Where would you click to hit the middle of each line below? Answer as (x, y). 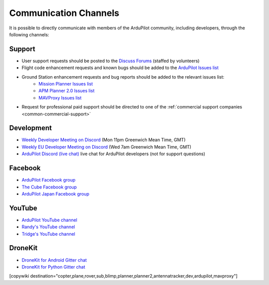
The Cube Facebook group (49, 187)
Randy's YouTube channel (48, 227)
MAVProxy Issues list (60, 97)
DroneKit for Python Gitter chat (54, 267)
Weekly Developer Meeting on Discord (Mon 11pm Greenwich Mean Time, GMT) (104, 140)
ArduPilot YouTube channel (49, 220)
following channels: (29, 34)
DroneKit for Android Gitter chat (54, 260)
